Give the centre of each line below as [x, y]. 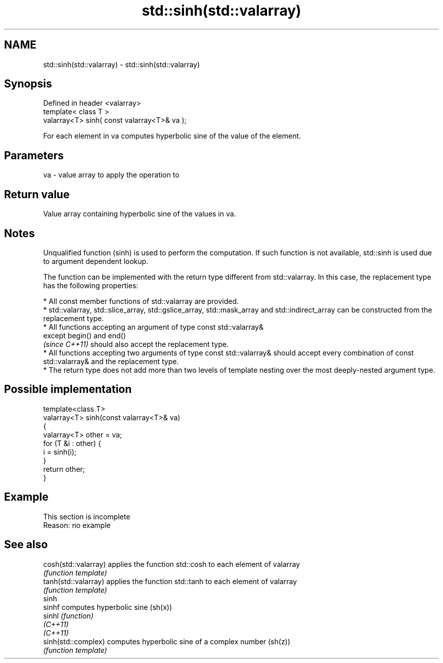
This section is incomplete [87, 516]
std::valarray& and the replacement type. [111, 361]
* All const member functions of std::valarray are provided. [141, 301]
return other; [64, 469]
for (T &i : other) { [72, 443]
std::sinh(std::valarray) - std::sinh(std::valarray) [122, 64]
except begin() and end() [84, 335]
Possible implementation [68, 389]
